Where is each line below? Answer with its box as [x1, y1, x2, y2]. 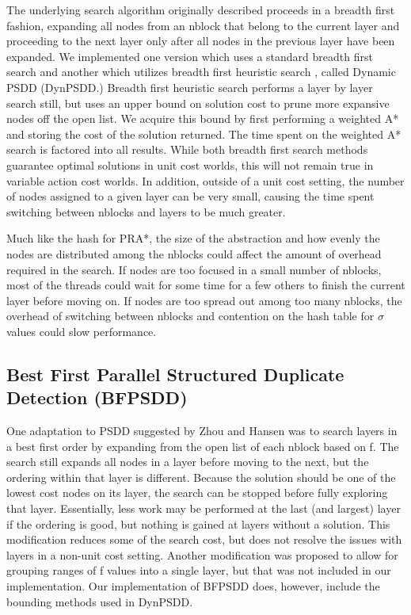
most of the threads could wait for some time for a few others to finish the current [6, 277, 405, 293]
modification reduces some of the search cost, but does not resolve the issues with [6, 531, 402, 548]
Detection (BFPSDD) [6, 385, 188, 410]
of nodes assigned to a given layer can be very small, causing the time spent [6, 188, 375, 204]
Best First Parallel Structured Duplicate [6, 361, 344, 386]
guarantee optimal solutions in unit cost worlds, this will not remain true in [6, 156, 374, 173]
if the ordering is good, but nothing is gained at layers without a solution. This [6, 515, 390, 532]
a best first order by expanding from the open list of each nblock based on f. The [6, 437, 399, 454]
